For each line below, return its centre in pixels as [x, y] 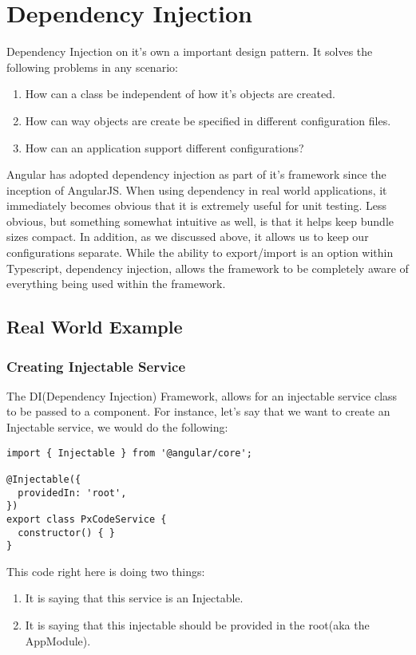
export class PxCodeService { [87, 519]
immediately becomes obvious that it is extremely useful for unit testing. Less [196, 205]
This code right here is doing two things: [106, 571]
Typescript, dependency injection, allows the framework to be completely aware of [208, 268]
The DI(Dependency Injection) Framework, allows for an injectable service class [202, 395]
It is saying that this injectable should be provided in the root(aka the [197, 625]
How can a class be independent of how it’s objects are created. [180, 94]
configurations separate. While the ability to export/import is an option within [200, 253]
